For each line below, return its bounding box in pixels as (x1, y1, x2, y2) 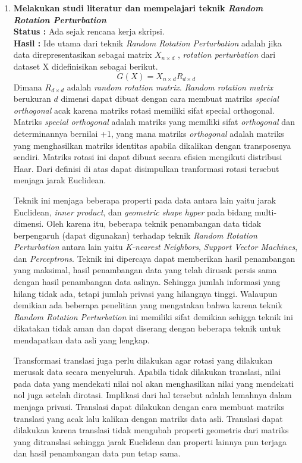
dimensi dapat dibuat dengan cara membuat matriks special (61, 92, 279, 105)
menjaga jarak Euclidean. (13, 174, 106, 186)
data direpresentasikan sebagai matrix (13, 48, 152, 61)
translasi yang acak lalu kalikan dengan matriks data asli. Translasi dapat (13, 412, 283, 424)
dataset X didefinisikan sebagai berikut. (13, 60, 158, 72)
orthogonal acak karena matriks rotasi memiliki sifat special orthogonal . (13, 104, 275, 116)
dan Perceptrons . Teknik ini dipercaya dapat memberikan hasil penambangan (13, 252, 295, 264)
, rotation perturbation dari (177, 48, 276, 61)
